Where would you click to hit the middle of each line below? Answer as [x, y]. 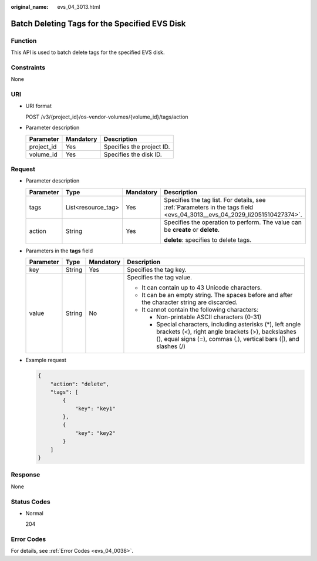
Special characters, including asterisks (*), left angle [229, 325]
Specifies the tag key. [157, 270]
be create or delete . [192, 229]
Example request [46, 360]
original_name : [30, 7]
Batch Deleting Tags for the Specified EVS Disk [98, 23]
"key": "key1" [95, 408]
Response [26, 475]
